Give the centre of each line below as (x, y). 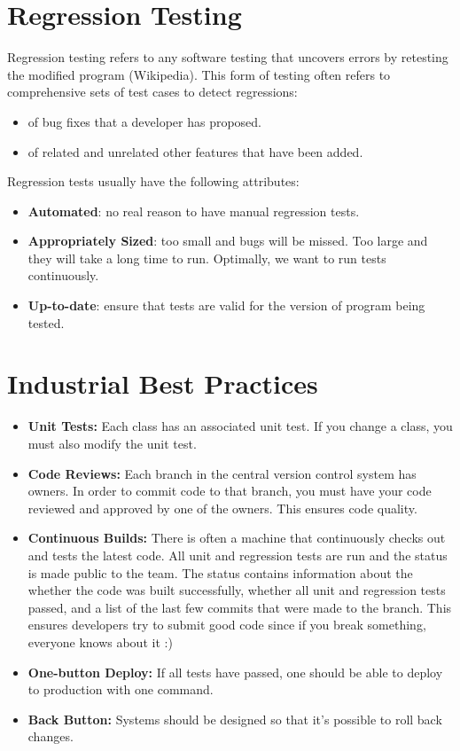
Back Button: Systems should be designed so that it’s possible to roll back (235, 719)
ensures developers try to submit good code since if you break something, (227, 625)
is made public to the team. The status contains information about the (220, 572)
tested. (46, 322)
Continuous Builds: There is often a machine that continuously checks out (237, 538)
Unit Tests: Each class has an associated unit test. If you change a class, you (240, 426)
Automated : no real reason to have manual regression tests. (194, 211)
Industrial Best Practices (163, 383)
